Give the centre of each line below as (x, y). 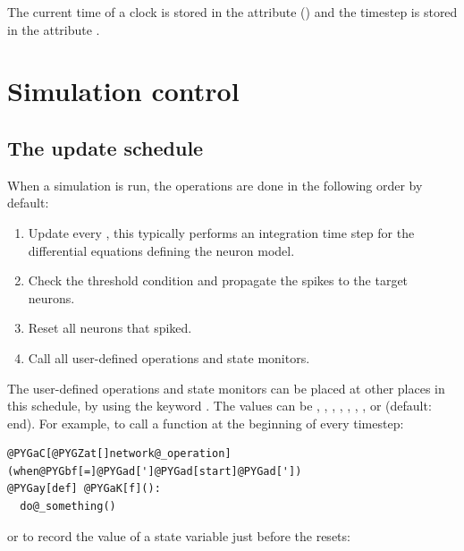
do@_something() (68, 507)
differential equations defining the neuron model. (161, 250)
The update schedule (105, 147)
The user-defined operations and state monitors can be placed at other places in (226, 388)
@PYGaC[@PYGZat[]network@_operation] (119, 454)
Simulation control (123, 91)
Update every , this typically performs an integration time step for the (221, 232)
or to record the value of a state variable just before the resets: (179, 535)
